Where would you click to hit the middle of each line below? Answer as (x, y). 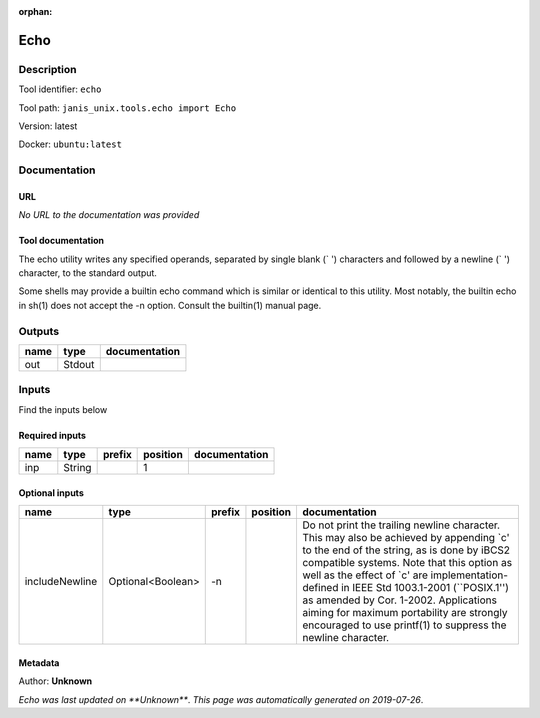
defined (320, 588)
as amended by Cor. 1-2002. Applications (399, 600)
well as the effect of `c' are (365, 575)
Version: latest (48, 126)
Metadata (39, 662)
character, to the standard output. (87, 273)
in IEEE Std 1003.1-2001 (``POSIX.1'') (425, 588)
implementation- (469, 575)
